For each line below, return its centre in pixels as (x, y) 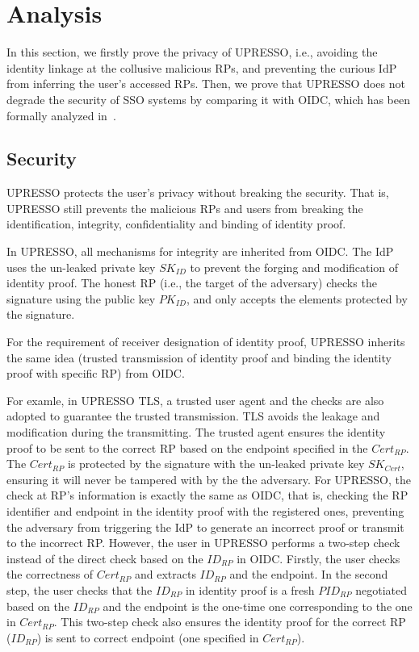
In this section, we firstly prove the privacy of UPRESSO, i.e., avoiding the (192, 52)
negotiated (381, 589)
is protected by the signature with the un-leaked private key (216, 464)
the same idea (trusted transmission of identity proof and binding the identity (199, 357)
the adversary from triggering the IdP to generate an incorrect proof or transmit (205, 527)
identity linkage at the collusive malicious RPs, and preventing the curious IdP (202, 67)
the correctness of (50, 574)
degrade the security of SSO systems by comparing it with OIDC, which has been (209, 99)
